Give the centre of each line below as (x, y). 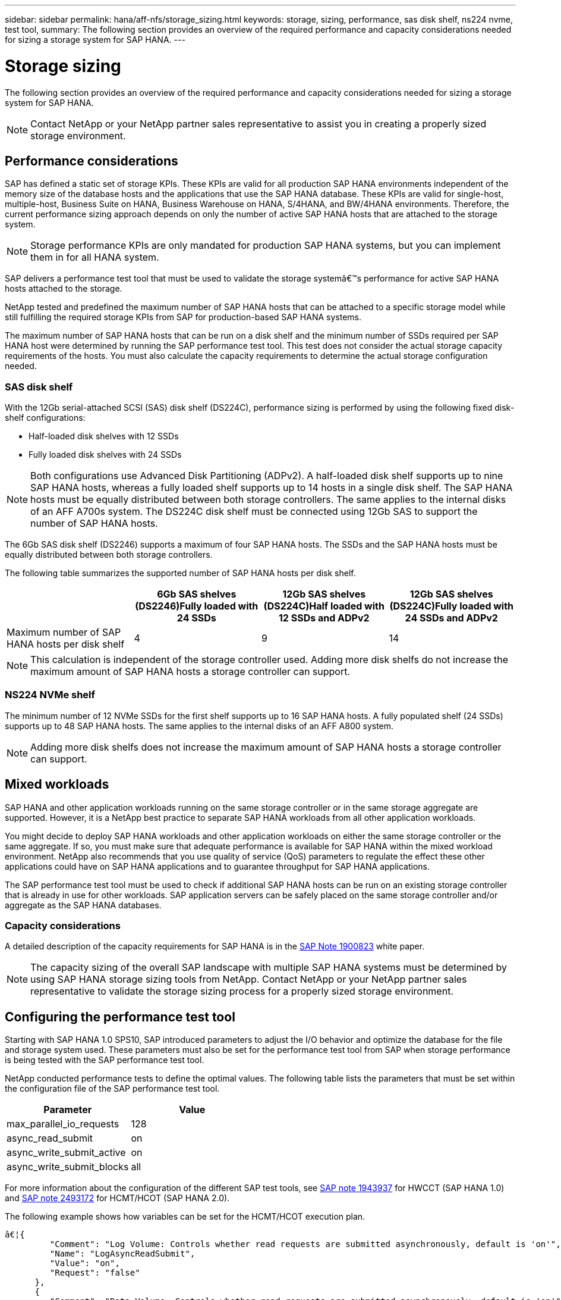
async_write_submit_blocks (68, 1167)
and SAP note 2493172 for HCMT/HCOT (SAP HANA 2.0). (117, 1198)
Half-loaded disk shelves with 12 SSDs (104, 436)
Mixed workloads (57, 785)
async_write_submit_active (66, 1153)
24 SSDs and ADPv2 (451, 618)
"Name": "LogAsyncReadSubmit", (122, 1254)
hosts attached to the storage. (64, 289)
